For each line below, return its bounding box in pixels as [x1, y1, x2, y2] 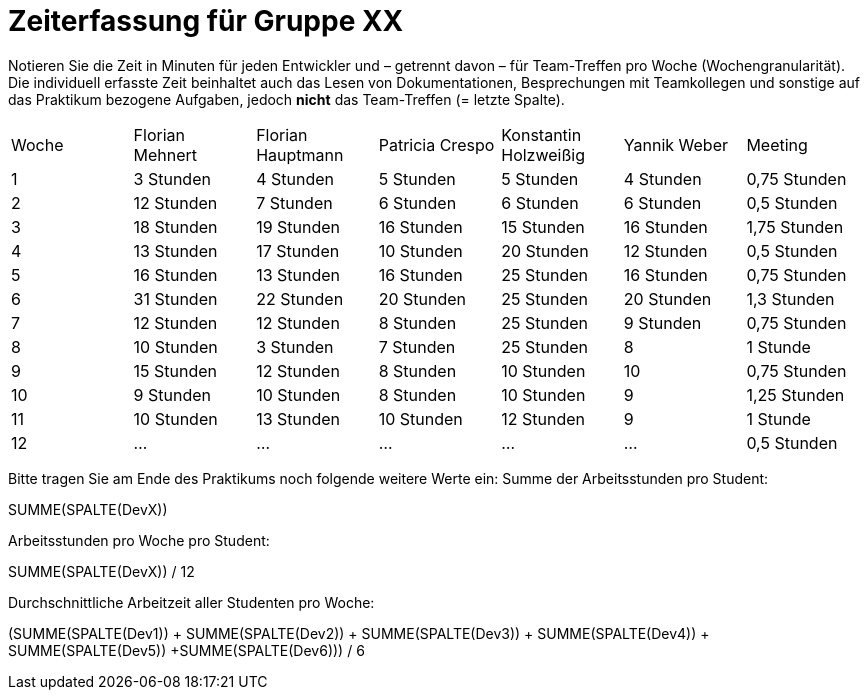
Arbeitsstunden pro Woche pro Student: [8, 531, 270, 549]
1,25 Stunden [746, 384, 845, 405]
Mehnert [133, 144, 198, 165]
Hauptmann [256, 144, 344, 165]
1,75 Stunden [746, 216, 844, 237]
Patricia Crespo [378, 134, 495, 155]
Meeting [746, 134, 808, 155]
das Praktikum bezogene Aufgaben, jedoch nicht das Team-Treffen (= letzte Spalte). [8, 90, 565, 108]
